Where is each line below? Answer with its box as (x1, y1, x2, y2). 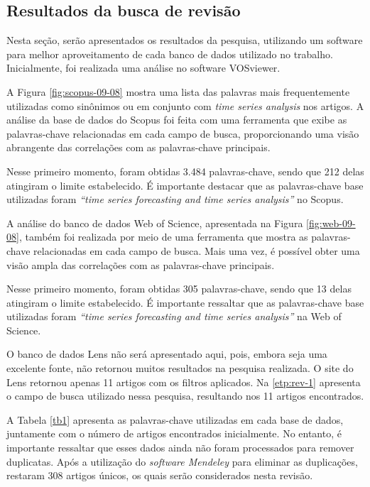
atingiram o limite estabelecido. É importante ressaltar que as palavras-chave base (6, 295, 364, 310)
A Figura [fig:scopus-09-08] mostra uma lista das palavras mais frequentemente (6, 84, 350, 99)
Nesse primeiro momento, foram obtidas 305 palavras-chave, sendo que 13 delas (6, 281, 352, 296)
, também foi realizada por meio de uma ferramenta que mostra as (18, 229, 308, 244)
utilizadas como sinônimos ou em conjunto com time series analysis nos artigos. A (6, 98, 364, 113)
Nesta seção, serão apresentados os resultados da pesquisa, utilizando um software (6, 33, 363, 48)
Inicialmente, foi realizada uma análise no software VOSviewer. (6, 60, 281, 75)
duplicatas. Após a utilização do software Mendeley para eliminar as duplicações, (6, 454, 358, 469)
